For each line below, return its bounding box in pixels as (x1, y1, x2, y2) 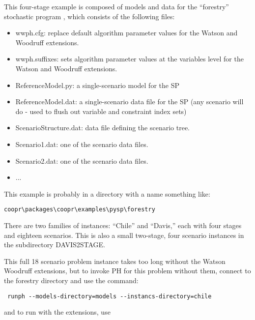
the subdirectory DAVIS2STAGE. (4, 239, 106, 250)
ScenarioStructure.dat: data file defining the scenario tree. (15, 122, 190, 133)
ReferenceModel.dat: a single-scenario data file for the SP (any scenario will (15, 96, 244, 107)
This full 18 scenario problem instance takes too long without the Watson (4, 256, 226, 266)
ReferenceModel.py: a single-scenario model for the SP (15, 80, 179, 90)
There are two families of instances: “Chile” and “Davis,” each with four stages (4, 220, 242, 230)
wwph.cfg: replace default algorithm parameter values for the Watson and (15, 28, 238, 38)
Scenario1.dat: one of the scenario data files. (15, 139, 148, 149)
